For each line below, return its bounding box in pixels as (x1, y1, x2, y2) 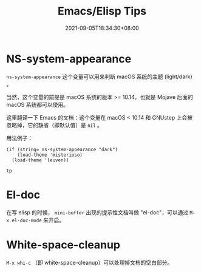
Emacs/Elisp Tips (57, 4, 147, 18)
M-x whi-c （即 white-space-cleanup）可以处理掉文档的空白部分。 (6, 259, 173, 266)
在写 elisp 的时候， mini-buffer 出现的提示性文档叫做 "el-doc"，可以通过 (6, 208, 189, 216)
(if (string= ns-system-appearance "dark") (6, 146, 118, 152)
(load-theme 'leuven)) (12, 157, 69, 163)
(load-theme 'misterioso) (17, 152, 83, 158)
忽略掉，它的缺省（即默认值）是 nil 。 (6, 121, 103, 129)
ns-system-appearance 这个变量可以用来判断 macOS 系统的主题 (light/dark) (6, 73, 192, 80)
